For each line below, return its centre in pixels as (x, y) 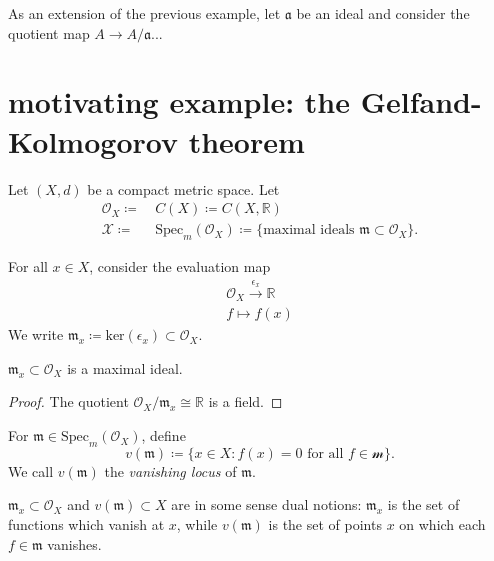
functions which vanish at (86, 524)
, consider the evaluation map (180, 265)
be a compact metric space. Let (183, 188)
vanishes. (74, 543)
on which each (442, 524)
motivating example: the (179, 101)
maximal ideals (309, 230)
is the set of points (325, 524)
